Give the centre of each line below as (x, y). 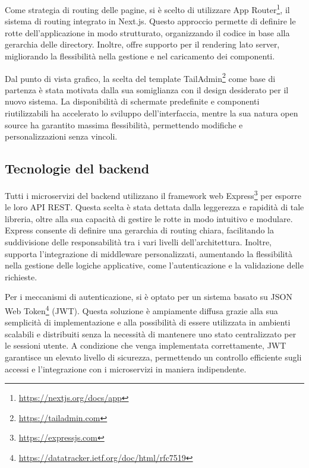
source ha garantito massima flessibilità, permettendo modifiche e (124, 124)
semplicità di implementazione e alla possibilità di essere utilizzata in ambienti (148, 322)
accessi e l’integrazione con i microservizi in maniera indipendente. (126, 369)
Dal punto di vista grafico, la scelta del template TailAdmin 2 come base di (140, 77)
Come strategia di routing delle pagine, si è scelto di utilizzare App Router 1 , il (147, 9)
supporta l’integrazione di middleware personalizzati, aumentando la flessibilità (149, 253)
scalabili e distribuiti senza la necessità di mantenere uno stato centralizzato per (151, 333)
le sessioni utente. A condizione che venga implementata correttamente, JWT (146, 345)
